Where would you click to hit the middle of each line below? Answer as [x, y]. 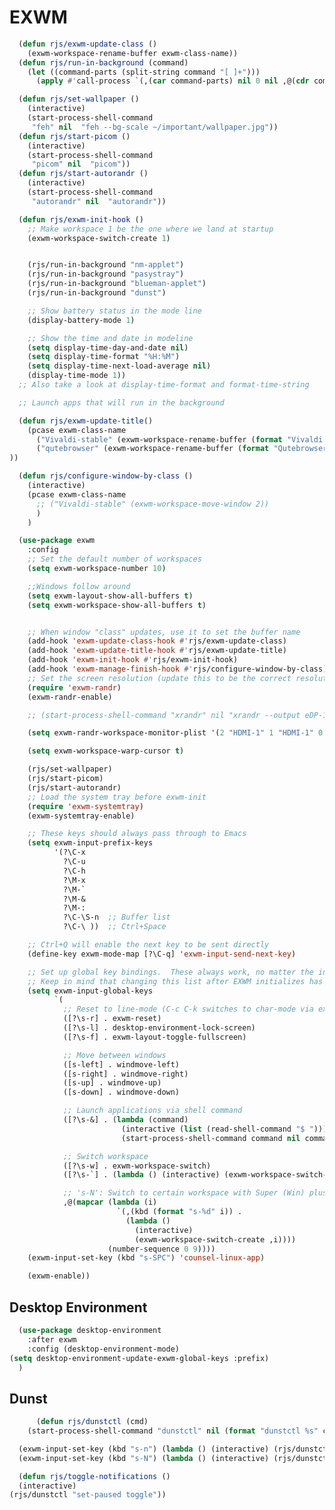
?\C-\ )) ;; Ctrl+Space [114, 927]
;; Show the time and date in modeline [110, 338]
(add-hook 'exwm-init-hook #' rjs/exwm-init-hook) [133, 660]
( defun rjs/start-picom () [74, 136]
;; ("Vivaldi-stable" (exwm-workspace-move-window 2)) [152, 504]
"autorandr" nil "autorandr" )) [99, 201]
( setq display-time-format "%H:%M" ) [104, 357]
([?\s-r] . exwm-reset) [112, 1019]
